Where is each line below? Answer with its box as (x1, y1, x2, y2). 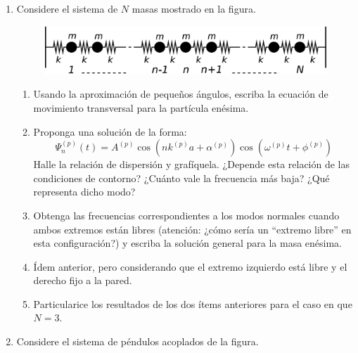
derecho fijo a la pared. (33, 273, 132, 288)
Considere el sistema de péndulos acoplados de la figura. (16, 334, 259, 349)
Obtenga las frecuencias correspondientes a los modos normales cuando (33, 207, 340, 222)
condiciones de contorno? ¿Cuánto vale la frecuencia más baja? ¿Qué (33, 170, 330, 185)
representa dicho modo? (33, 184, 136, 199)
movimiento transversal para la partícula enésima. (33, 100, 249, 115)
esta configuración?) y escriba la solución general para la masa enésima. (33, 236, 342, 250)
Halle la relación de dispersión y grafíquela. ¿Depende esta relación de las (33, 157, 350, 172)
